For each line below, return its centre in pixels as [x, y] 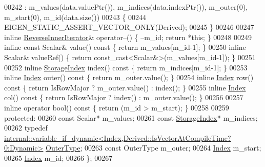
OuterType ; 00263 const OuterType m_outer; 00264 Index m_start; [154, 148]
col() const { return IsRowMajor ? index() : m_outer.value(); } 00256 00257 [124, 97]
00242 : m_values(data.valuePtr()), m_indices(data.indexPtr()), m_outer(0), [126, 7]
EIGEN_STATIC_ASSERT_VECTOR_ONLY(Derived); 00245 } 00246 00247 [129, 27]
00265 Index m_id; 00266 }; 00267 [58, 157]
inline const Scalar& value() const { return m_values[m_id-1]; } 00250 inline [125, 47]
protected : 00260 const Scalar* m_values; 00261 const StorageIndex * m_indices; [131, 117]
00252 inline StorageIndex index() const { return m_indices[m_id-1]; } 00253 [126, 67]
